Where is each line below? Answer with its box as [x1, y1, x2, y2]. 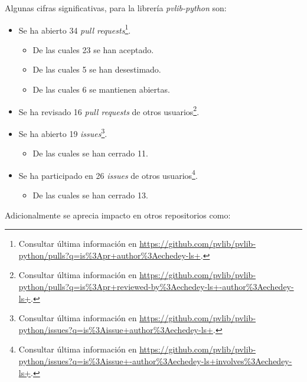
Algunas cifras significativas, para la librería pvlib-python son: [5, 2, 227, 14]
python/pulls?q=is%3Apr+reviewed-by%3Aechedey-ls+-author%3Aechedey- [18, 280, 294, 292]
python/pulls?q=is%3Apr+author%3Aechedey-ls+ [18, 249, 201, 261]
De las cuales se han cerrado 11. [32, 147, 148, 159]
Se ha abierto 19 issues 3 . [18, 125, 107, 139]
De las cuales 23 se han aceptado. [32, 43, 154, 55]
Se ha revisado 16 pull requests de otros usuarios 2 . [18, 103, 200, 117]
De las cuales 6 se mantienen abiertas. [32, 83, 170, 96]
